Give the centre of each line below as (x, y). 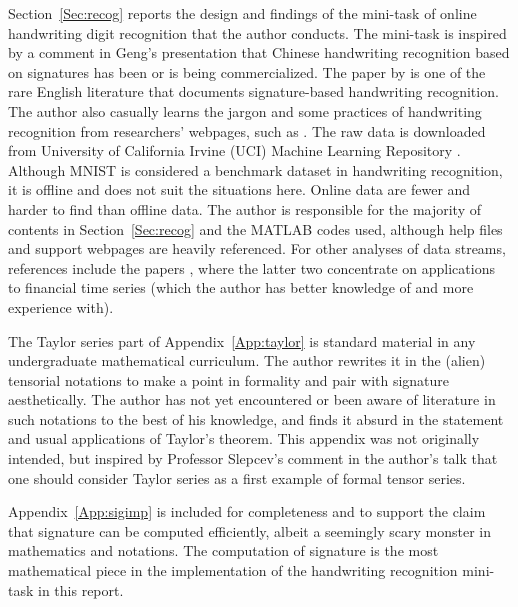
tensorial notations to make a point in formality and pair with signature (229, 379)
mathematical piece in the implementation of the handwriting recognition (233, 570)
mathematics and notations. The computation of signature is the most (223, 550)
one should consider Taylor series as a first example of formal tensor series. (237, 477)
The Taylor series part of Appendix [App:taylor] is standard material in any (242, 340)
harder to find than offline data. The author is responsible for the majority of (245, 208)
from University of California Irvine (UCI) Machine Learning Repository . (234, 150)
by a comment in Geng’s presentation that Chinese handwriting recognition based (259, 52)
